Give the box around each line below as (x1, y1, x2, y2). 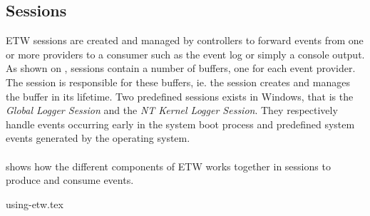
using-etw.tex (6, 196, 63, 211)
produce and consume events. (6, 173, 134, 187)
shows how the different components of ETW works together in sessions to (6, 158, 331, 173)
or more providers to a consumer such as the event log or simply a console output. (6, 46, 365, 61)
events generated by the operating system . (6, 130, 190, 145)
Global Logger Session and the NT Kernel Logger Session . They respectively (6, 103, 338, 118)
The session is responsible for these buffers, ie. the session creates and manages (6, 74, 350, 89)
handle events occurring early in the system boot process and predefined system (6, 116, 355, 131)
